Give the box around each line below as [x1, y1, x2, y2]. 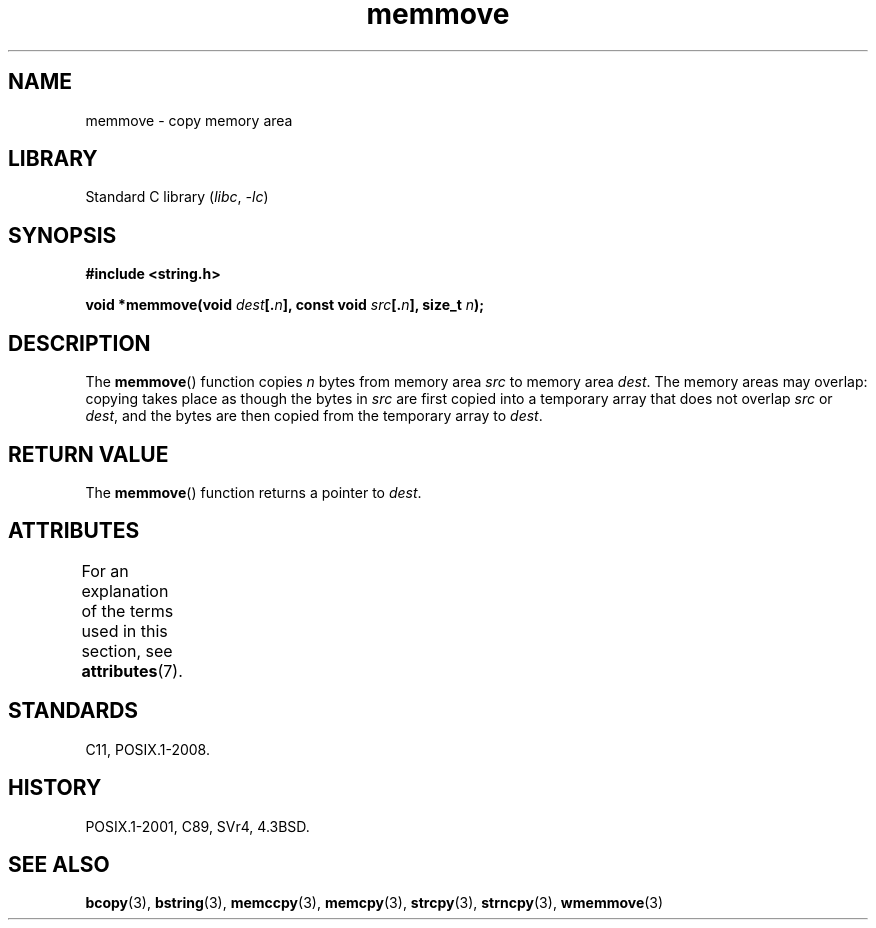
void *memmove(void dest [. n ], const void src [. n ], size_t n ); [85, 296, 485, 314]
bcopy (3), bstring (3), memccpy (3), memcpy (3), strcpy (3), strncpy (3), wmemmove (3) [85, 894, 664, 912]
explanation [81, 580, 169, 601]
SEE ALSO [8, 851, 110, 877]
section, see [81, 640, 173, 661]
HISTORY [8, 775, 102, 801]
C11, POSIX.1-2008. [85, 740, 210, 758]
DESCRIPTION [8, 330, 151, 356]
